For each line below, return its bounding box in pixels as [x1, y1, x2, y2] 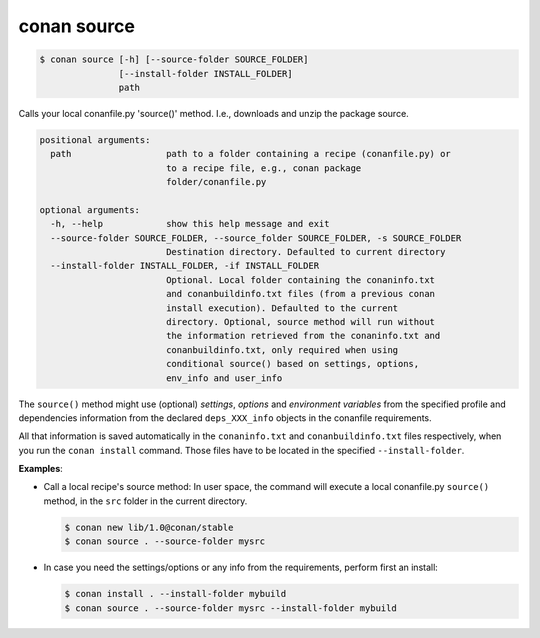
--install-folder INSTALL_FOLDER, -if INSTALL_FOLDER [50, 260, 320, 272]
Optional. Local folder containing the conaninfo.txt [165, 274, 435, 285]
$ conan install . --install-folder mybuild [64, 588, 287, 600]
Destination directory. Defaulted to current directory [165, 246, 446, 258]
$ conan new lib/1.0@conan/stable [64, 521, 234, 533]
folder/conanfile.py [165, 176, 267, 188]
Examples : [18, 463, 64, 475]
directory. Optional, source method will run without [165, 316, 435, 327]
